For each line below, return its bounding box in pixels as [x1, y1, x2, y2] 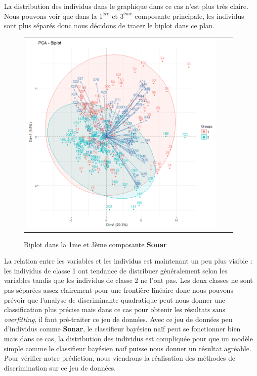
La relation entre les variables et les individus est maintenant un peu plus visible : [4, 256, 253, 266]
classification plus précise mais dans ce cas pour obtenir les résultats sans [4, 304, 225, 315]
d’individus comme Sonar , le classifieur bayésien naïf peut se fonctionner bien [4, 323, 241, 334]
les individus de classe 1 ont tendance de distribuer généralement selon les [4, 265, 228, 275]
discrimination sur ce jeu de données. [4, 362, 116, 373]
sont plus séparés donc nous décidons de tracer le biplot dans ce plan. [4, 20, 214, 31]
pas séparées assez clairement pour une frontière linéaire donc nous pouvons [4, 285, 233, 295]
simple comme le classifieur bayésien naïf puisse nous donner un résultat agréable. [4, 343, 252, 353]
